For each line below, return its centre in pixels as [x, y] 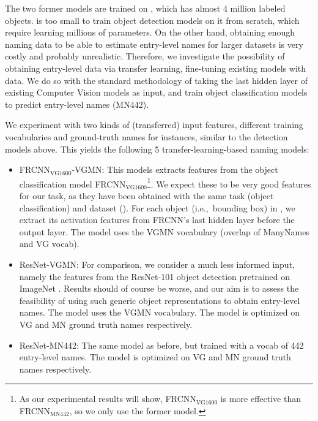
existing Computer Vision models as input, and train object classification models [156, 92]
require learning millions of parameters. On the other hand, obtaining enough [150, 32]
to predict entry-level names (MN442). [77, 104]
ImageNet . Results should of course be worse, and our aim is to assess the [159, 288]
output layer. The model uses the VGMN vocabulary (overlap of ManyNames [164, 231]
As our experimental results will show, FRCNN [108, 399]
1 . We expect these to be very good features [229, 183]
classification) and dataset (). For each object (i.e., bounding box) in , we [157, 207]
